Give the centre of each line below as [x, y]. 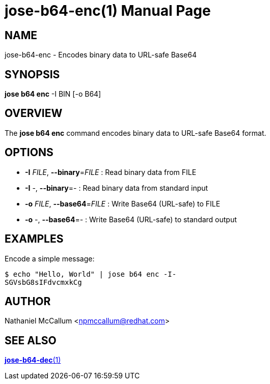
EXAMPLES [34, 239]
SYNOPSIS [32, 74]
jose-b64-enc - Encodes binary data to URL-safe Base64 [101, 55]
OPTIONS [29, 153]
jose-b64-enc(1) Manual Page [108, 11]
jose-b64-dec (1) [33, 360]
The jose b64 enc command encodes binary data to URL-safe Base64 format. [136, 133]
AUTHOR [28, 301]
